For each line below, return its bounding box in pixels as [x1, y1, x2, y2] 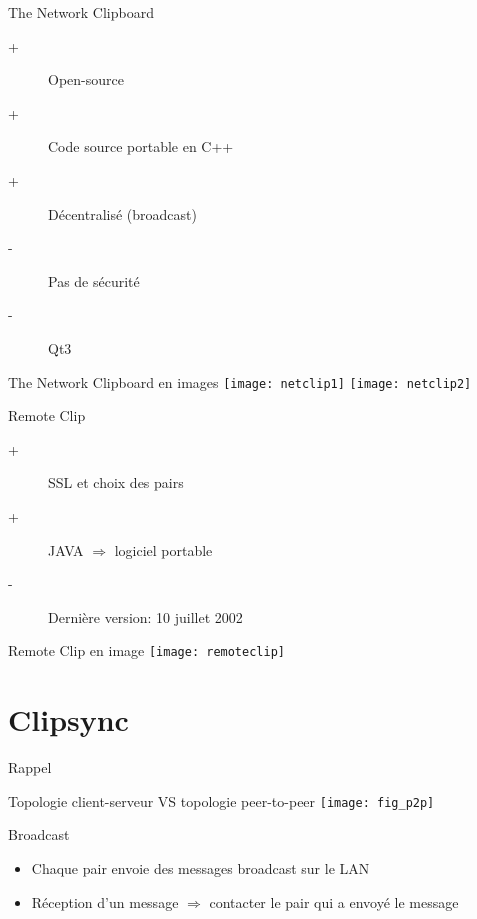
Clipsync [8, 699, 129, 740]
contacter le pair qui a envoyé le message [209, 891, 459, 912]
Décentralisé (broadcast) [48, 203, 197, 224]
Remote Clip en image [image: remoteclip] [8, 640, 285, 661]
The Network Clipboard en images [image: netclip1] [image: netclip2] [8, 371, 472, 392]
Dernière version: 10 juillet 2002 [48, 606, 243, 627]
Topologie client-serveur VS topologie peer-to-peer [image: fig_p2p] [8, 790, 435, 811]
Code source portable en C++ [48, 136, 234, 157]
